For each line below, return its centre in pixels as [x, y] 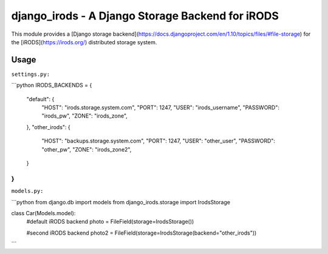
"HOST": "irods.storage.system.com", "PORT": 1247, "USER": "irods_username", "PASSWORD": [160, 108]
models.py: [27, 191]
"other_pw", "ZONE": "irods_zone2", [87, 149]
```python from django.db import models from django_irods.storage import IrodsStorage [121, 202]
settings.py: [31, 74]
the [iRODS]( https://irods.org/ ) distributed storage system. [84, 42]
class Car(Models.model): [43, 213]
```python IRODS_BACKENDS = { [52, 85]
